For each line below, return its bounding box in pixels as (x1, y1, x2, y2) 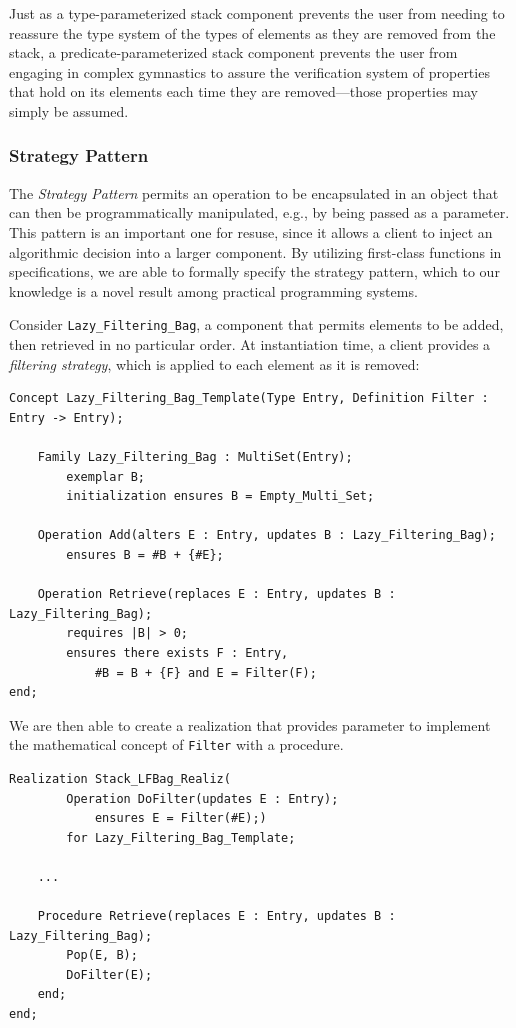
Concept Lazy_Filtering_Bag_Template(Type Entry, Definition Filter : (9, 391, 489, 406)
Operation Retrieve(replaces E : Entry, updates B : (37, 587, 396, 602)
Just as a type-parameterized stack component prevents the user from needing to (9, 3, 505, 23)
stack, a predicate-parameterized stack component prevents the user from (9, 42, 458, 63)
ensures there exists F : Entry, (66, 645, 289, 660)
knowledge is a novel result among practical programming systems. (9, 280, 418, 301)
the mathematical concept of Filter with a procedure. (9, 734, 344, 755)
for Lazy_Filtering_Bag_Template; (66, 830, 296, 845)
